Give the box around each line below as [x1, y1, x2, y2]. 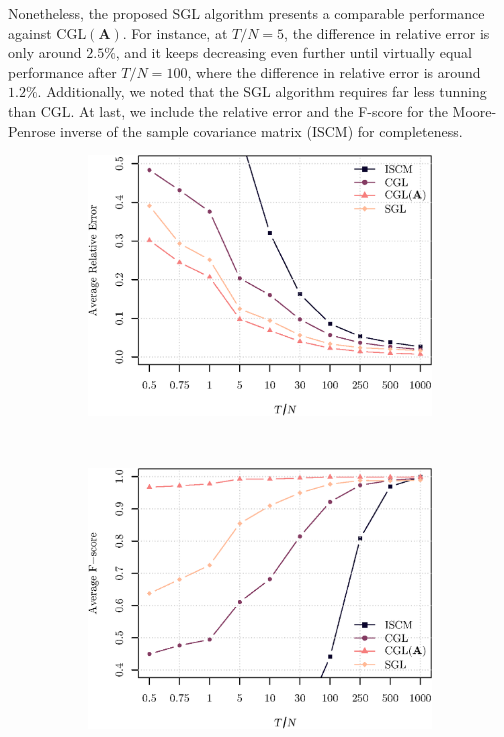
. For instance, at [122, 22, 228, 43]
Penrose [8, 120, 56, 141]
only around [8, 42, 82, 63]
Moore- [452, 100, 497, 121]
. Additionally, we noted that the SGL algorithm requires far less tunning [37, 81, 487, 102]
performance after [8, 61, 117, 82]
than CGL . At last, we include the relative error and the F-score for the [8, 100, 448, 121]
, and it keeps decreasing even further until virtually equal [115, 42, 472, 63]
